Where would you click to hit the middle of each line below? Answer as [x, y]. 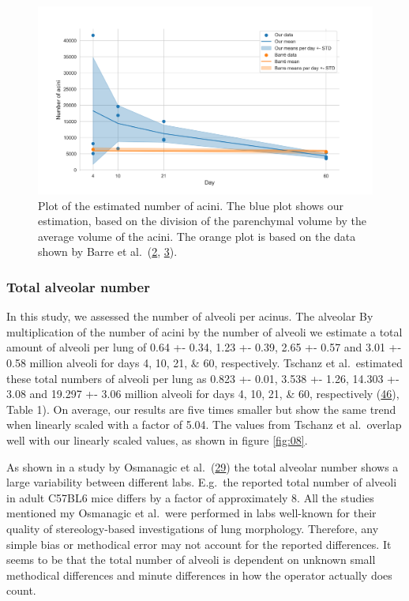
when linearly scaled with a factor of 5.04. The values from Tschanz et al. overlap [204, 424]
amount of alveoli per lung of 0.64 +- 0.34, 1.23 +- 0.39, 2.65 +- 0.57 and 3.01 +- [204, 347]
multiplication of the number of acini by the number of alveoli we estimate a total [204, 331]
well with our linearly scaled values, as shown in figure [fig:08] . [157, 440]
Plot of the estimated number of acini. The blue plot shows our [191, 205]
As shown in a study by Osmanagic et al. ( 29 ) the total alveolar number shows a [203, 466]
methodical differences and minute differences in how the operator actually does [199, 575]
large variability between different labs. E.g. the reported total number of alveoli [202, 482]
